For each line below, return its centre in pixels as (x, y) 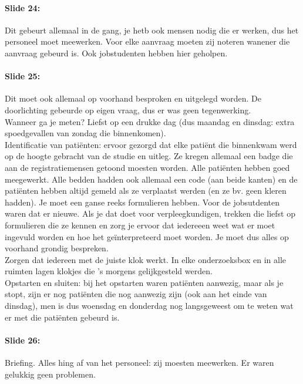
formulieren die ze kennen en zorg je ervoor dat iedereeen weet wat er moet (140, 225)
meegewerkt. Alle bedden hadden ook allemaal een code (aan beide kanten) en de (151, 179)
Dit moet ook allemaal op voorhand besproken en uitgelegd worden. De (133, 98)
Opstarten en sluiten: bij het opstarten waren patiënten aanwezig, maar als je (144, 282)
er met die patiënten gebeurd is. (62, 317)
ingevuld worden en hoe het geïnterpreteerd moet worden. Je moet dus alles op (147, 236)
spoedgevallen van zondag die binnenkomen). (85, 133)
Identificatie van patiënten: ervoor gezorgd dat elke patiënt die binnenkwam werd (151, 144)
